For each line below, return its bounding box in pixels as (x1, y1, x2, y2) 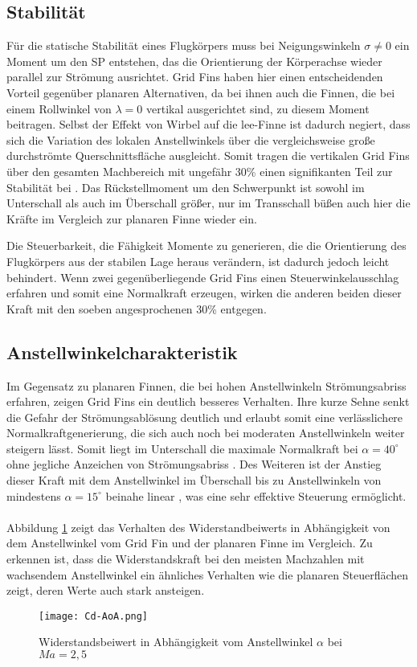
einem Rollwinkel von (6, 100, 112, 117)
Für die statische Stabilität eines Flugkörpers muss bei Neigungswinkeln (6, 37, 361, 54)
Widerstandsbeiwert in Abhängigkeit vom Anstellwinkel (39, 633, 313, 650)
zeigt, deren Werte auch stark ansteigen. (6, 582, 205, 599)
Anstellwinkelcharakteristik (6, 339, 238, 364)
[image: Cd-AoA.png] (39, 610, 149, 622)
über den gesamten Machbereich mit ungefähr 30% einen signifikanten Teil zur (6, 162, 393, 179)
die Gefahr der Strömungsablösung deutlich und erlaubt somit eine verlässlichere (6, 408, 403, 425)
